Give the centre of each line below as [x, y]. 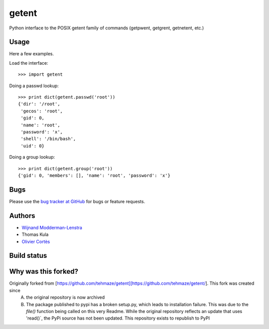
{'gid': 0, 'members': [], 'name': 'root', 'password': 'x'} [94, 175]
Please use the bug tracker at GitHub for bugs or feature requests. [77, 201]
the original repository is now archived [66, 297]
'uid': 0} [33, 146]
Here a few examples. [32, 54]
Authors [22, 216]
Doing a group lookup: [32, 157]
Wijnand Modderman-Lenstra [52, 227]
